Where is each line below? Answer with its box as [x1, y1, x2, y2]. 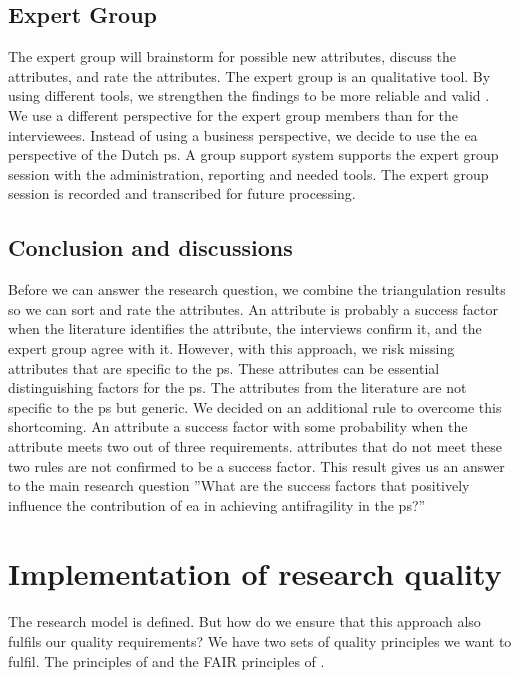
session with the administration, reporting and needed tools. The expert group [8, 163, 489, 184]
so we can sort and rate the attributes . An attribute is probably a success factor [8, 298, 499, 319]
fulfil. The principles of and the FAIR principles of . [8, 650, 325, 671]
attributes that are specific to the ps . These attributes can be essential [8, 357, 440, 378]
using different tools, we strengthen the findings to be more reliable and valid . [8, 85, 490, 106]
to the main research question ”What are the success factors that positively [8, 475, 470, 496]
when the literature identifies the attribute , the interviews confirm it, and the [8, 318, 482, 339]
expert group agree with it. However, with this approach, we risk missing [8, 337, 455, 358]
